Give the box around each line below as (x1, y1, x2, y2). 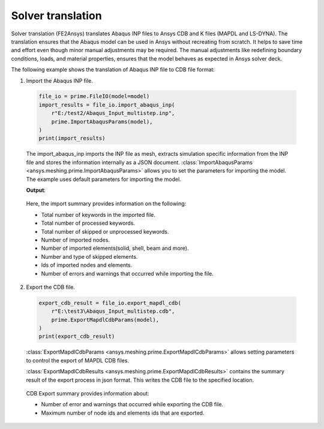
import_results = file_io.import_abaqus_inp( (38, 101, 175, 108)
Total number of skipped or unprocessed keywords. (41, 228, 169, 235)
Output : (26, 186, 46, 194)
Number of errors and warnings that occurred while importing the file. (41, 270, 214, 277)
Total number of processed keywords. (41, 219, 135, 227)
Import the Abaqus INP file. (26, 77, 93, 84)
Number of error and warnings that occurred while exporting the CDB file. (41, 401, 224, 408)
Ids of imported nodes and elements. (41, 261, 133, 269)
